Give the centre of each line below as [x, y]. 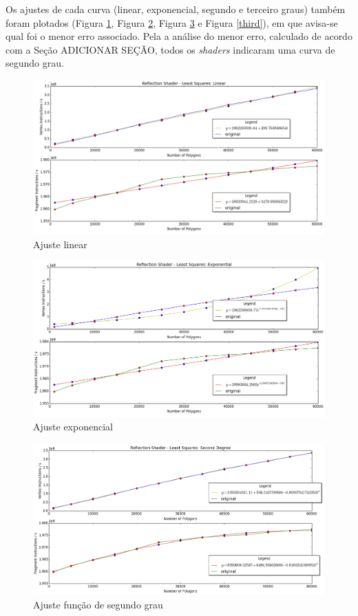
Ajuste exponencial [73, 427]
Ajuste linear [60, 244]
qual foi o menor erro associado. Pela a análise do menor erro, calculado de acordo [179, 36]
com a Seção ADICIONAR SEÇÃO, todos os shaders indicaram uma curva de [170, 49]
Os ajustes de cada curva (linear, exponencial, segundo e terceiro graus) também [176, 9]
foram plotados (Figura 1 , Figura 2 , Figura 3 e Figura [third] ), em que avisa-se [172, 22]
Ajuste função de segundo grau [98, 604]
